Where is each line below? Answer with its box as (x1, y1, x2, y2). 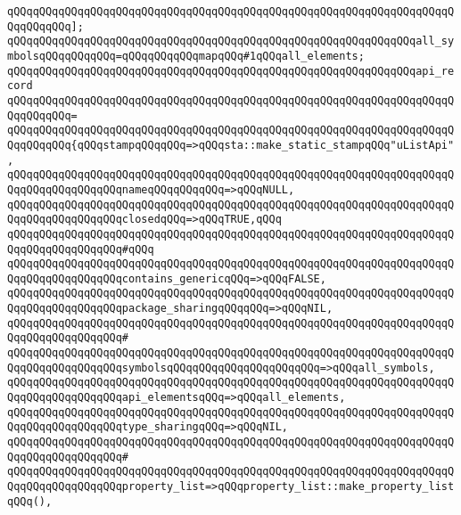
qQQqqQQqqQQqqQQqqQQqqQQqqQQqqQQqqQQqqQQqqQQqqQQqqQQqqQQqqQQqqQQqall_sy (7, 35, 455, 48)
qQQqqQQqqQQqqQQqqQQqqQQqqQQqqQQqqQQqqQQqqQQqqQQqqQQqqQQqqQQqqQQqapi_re (7, 64, 455, 78)
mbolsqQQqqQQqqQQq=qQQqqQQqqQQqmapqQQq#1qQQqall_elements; (7, 49, 365, 62)
